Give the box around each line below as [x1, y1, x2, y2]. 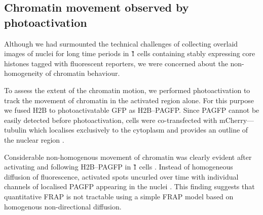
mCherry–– [219, 114, 254, 125]
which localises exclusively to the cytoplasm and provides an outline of [29, 124, 248, 135]
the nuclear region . [4, 134, 64, 145]
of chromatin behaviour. [45, 68, 120, 78]
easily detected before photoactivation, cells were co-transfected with [4, 114, 217, 125]
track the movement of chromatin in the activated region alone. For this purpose [4, 95, 254, 105]
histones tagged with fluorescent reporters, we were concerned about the [4, 58, 228, 68]
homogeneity [4, 68, 43, 78]
